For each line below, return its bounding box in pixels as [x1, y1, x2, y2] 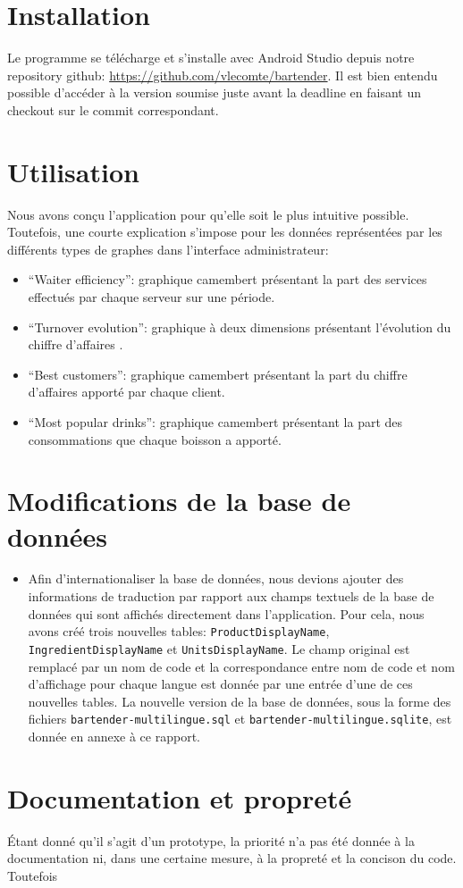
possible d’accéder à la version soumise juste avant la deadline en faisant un [7, 83, 421, 102]
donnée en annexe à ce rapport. [28, 727, 200, 745]
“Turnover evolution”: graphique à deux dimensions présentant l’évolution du [28, 317, 451, 336]
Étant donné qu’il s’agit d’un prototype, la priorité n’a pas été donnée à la [7, 831, 415, 850]
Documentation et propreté [7, 779, 352, 816]
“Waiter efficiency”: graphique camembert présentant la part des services [28, 270, 427, 289]
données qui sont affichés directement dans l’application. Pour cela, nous [28, 604, 425, 623]
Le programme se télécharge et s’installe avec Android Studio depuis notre [7, 48, 415, 67]
